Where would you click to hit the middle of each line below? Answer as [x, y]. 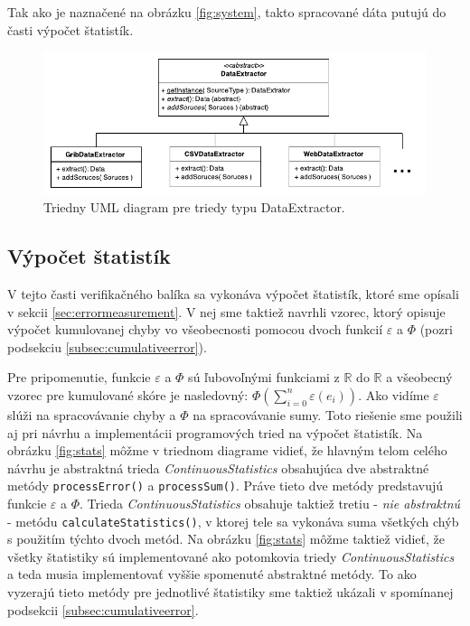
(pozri [436, 329]
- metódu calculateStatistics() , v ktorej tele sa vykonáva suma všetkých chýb [233, 521]
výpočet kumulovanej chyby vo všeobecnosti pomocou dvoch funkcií [195, 329]
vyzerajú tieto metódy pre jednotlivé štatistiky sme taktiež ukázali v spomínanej [230, 591]
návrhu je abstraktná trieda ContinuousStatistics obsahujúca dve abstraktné [218, 467]
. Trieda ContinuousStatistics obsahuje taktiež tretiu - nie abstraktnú [270, 503]
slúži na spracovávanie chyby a [92, 414]
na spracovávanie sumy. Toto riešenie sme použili [328, 414]
